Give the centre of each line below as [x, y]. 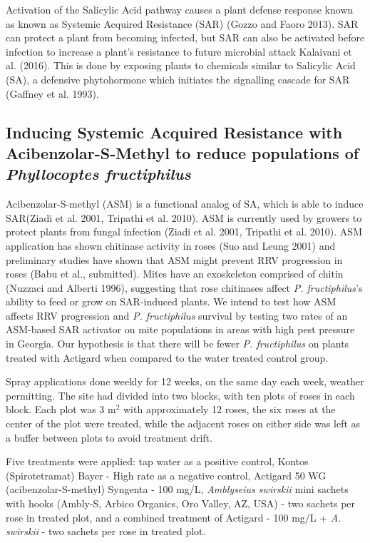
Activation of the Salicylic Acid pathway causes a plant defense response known [180, 9]
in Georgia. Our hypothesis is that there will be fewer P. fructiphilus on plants [178, 344]
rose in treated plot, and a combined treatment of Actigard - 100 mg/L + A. [174, 517]
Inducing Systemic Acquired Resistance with [174, 132]
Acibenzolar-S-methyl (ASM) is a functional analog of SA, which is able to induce [185, 204]
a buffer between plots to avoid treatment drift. [109, 437]
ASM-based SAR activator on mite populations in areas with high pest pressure [180, 329]
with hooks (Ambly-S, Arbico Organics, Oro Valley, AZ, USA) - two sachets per [181, 503]
